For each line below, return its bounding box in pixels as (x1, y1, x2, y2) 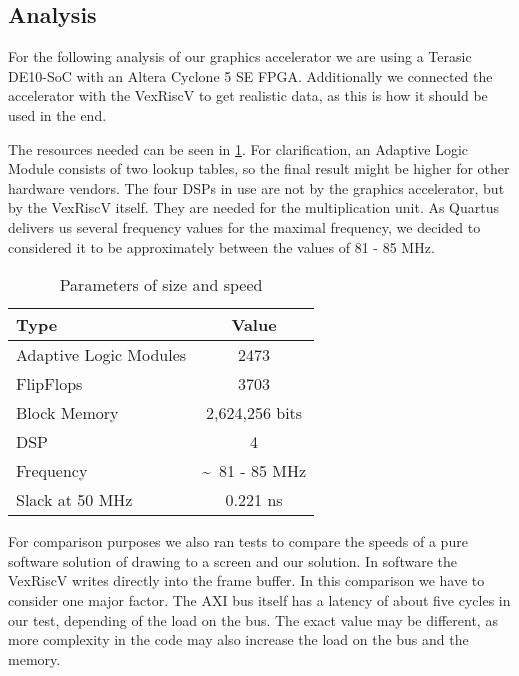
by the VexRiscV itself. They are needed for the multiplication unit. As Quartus (8, 197, 500, 218)
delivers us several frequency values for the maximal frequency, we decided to (8, 216, 481, 237)
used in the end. (8, 104, 107, 125)
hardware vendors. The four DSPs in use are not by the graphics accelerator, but (8, 177, 505, 198)
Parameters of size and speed (59, 273, 263, 297)
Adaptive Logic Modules (16, 343, 187, 367)
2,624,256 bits (206, 401, 303, 425)
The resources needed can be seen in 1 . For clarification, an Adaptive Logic (8, 138, 469, 159)
